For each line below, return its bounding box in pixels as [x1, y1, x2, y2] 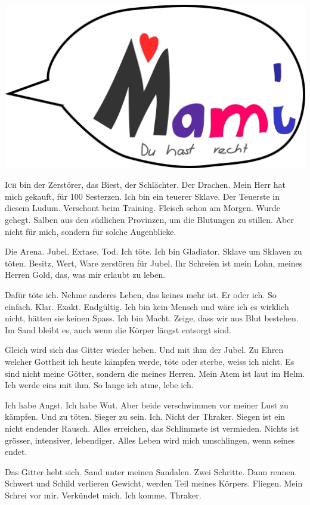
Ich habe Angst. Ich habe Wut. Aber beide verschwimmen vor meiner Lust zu [5, 398, 289, 411]
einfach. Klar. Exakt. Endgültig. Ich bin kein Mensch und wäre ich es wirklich [5, 300, 289, 312]
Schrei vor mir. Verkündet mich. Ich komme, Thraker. [5, 488, 201, 501]
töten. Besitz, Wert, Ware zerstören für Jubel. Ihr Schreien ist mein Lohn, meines [5, 256, 303, 269]
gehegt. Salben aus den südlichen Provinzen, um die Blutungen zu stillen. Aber [5, 213, 294, 226]
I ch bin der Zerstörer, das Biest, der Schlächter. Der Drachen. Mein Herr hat [5, 178, 286, 191]
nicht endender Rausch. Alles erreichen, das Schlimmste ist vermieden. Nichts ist [5, 422, 299, 434]
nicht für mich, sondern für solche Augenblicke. [5, 225, 176, 237]
